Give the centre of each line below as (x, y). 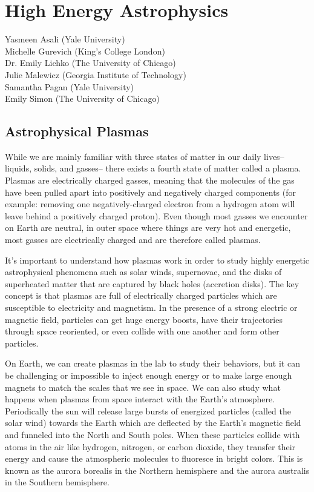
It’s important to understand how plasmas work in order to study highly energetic (157, 260)
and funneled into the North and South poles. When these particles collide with (152, 434)
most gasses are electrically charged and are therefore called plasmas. (133, 240)
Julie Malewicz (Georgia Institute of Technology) (96, 74)
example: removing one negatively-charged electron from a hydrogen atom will (150, 204)
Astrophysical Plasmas (77, 131)
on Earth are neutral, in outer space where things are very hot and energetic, (148, 228)
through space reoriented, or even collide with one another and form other (142, 331)
